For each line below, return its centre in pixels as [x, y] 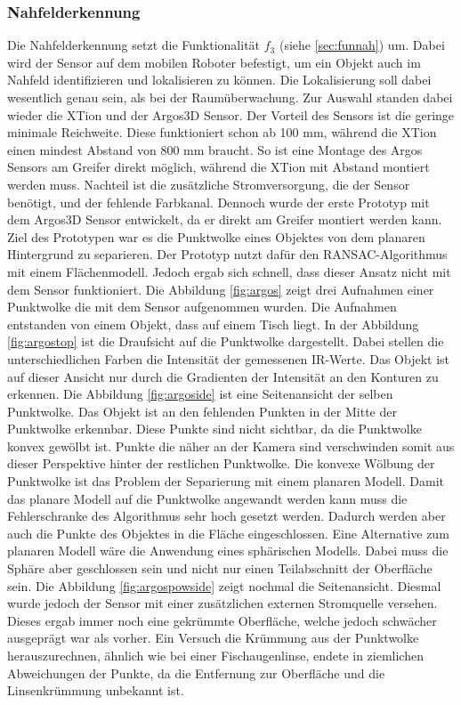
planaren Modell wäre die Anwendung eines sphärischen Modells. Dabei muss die [228, 551]
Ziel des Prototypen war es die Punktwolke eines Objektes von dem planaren [216, 236]
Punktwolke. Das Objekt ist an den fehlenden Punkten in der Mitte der [202, 411]
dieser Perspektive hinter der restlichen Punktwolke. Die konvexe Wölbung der [221, 463]
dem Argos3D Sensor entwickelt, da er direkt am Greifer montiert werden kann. [225, 219]
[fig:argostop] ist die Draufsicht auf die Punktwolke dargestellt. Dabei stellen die [226, 341]
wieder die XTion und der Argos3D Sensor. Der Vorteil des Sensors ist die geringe [231, 114]
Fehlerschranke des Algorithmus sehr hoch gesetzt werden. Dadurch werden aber [226, 516]
